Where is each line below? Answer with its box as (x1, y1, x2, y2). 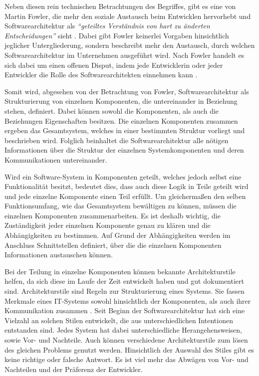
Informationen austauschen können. (4, 249, 113, 260)
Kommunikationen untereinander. (4, 154, 107, 165)
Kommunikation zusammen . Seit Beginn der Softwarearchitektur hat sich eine (4, 305, 245, 316)
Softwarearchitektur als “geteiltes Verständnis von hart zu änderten (4, 20, 210, 31)
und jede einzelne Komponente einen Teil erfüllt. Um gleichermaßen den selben (4, 190, 246, 201)
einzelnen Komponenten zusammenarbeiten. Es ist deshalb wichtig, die (4, 210, 221, 220)
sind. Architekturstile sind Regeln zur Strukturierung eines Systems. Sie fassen (4, 286, 245, 296)
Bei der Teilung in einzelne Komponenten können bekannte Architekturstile (4, 266, 236, 276)
